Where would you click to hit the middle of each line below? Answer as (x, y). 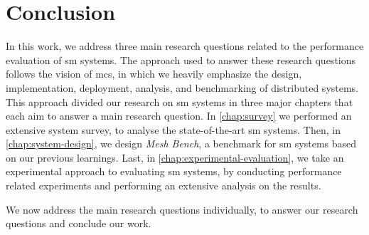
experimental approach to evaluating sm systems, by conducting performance (174, 171)
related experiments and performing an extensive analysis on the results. (164, 186)
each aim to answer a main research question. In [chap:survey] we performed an (179, 116)
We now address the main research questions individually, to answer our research (182, 209)
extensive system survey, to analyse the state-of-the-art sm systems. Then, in (173, 129)
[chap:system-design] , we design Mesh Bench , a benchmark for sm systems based (181, 143)
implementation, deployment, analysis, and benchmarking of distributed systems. (182, 87)
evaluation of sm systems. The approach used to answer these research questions (181, 59)
